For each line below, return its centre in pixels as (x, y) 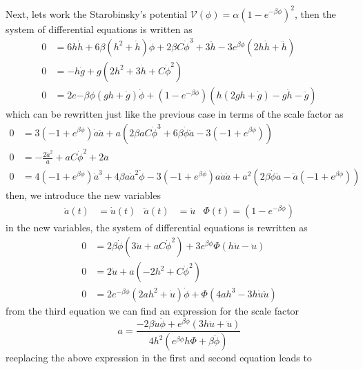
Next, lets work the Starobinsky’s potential (97, 13)
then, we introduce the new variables (83, 195)
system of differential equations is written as (99, 29)
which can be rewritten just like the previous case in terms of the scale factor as (175, 113)
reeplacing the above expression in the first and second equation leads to (159, 358)
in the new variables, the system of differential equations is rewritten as (157, 227)
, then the (315, 13)
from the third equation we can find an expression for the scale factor (153, 310)
